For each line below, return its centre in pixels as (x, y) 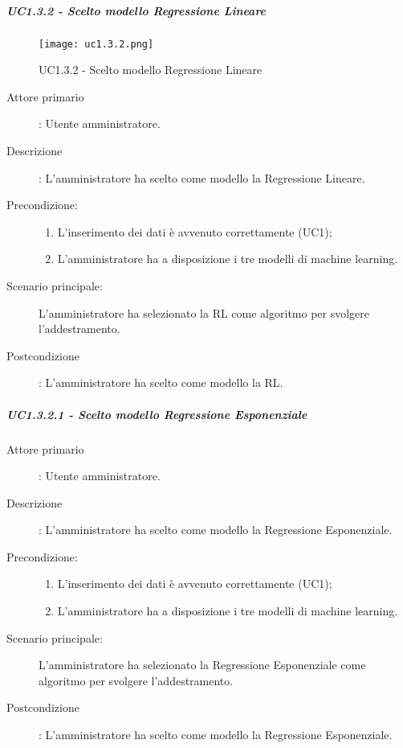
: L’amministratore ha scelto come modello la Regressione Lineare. (202, 177)
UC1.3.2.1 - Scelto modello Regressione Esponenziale (157, 414)
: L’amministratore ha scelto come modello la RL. (161, 382)
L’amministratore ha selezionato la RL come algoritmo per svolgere (204, 312)
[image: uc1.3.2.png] (96, 44)
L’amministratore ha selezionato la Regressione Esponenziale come (202, 665)
